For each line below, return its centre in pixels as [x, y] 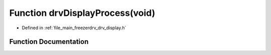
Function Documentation [49, 42]
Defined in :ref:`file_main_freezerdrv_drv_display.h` [74, 28]
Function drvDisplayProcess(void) [82, 13]
